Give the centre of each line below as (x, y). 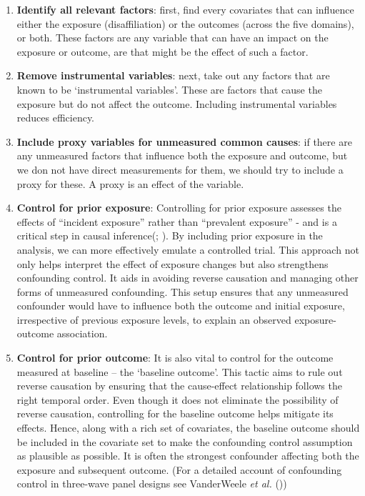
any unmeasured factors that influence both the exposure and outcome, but (182, 155)
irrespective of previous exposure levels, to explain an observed (154, 319)
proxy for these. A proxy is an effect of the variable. (130, 183)
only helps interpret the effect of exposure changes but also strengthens (172, 263)
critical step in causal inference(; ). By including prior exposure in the (170, 235)
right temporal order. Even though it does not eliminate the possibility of (177, 399)
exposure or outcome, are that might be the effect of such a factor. (162, 51)
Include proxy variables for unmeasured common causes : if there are (184, 141)
